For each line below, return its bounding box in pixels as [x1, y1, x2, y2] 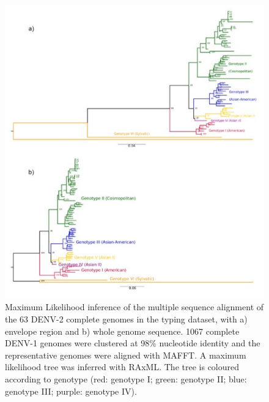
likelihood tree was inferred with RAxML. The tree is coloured [5, 360, 240, 373]
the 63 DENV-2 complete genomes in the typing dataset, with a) [5, 312, 248, 325]
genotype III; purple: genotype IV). [5, 384, 137, 397]
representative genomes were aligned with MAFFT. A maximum [5, 348, 246, 361]
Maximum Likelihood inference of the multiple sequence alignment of [5, 300, 264, 313]
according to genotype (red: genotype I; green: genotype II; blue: [5, 372, 247, 385]
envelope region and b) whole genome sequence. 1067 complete [5, 324, 240, 337]
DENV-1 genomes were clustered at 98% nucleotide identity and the [5, 337, 260, 349]
